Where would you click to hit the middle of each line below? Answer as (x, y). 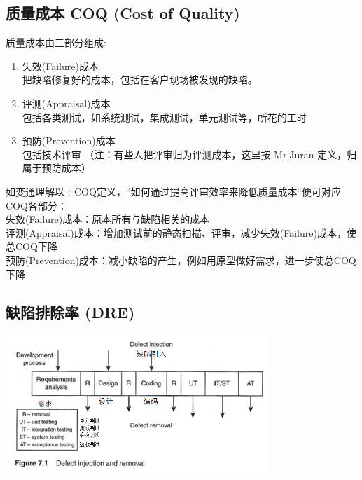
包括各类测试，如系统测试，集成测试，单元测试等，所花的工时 (164, 117)
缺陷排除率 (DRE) (70, 311)
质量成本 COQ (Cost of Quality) (123, 13)
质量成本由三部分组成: (56, 42)
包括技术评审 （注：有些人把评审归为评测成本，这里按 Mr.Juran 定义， (185, 154)
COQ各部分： (36, 205)
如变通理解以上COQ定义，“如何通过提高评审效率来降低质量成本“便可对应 (174, 191)
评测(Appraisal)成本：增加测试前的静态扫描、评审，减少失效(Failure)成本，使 (181, 232)
